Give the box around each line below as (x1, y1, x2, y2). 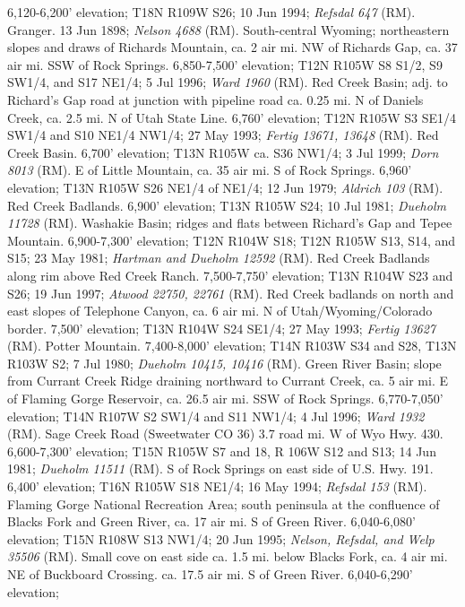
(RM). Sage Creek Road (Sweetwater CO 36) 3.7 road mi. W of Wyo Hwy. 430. (7, 424, 443, 443)
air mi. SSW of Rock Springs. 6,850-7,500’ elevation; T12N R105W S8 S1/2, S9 (7, 55, 443, 74)
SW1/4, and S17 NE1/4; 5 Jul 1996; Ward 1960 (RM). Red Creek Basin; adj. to (7, 73, 448, 91)
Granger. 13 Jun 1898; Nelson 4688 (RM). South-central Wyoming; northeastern (7, 20, 450, 39)
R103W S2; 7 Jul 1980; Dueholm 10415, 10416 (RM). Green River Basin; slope (7, 353, 442, 372)
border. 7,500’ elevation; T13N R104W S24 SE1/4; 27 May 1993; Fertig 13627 (7, 318, 436, 337)
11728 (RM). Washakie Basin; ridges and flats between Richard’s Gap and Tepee (7, 213, 452, 232)
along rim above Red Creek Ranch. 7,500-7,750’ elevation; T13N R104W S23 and (7, 265, 453, 284)
